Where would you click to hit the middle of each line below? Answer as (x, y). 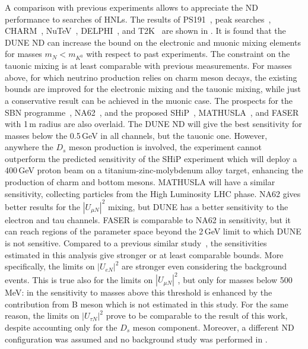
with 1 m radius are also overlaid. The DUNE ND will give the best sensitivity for (153, 124)
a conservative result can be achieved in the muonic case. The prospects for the (149, 100)
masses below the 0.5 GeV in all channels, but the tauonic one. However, (136, 135)
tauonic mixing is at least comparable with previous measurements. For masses (148, 66)
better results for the (43, 206)
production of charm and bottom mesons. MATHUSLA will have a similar (140, 182)
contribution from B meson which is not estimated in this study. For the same (147, 304)
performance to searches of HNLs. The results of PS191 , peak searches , (138, 19)
